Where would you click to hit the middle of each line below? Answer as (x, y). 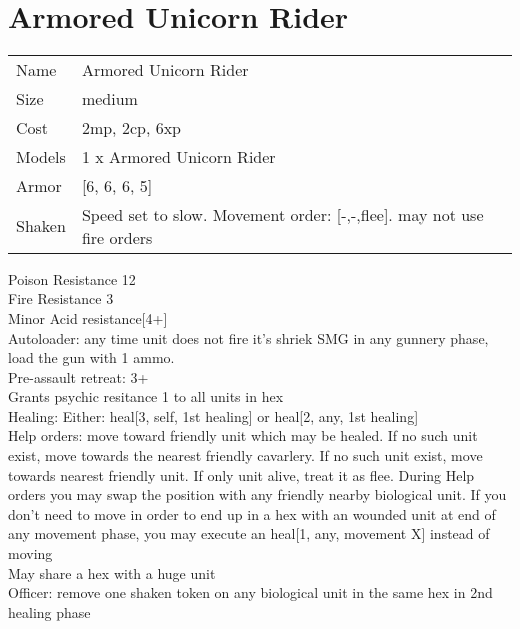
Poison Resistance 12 (72, 278)
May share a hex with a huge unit (112, 572)
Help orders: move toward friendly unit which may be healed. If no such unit (243, 435)
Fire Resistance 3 (61, 298)
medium (109, 98)
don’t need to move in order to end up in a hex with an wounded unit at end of (252, 513)
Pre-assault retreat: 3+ (78, 376)
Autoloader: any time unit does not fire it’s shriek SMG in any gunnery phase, (248, 337)
